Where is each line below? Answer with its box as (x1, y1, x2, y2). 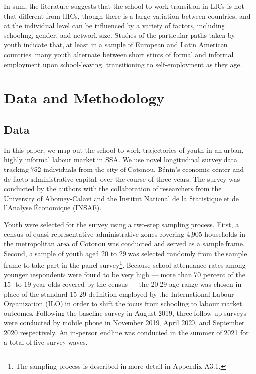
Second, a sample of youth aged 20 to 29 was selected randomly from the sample (4, 248, 247, 258)
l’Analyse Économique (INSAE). (4, 203, 102, 213)
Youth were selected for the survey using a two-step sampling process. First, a (4, 219, 239, 229)
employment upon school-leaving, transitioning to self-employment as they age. (4, 59, 242, 69)
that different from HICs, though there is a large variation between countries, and (4, 10, 251, 21)
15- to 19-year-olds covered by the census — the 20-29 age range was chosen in (4, 279, 242, 289)
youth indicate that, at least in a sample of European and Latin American (4, 39, 228, 50)
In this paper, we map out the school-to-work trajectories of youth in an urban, (4, 144, 244, 155)
